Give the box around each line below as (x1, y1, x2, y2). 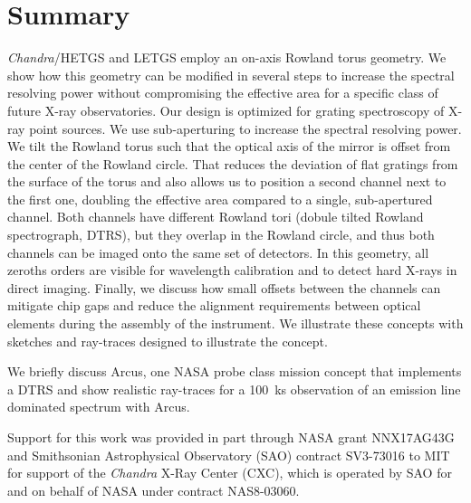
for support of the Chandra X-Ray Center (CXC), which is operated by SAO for (7, 463, 452, 482)
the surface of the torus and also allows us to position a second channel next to (7, 172, 447, 191)
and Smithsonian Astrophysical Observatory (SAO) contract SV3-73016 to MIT (7, 445, 450, 464)
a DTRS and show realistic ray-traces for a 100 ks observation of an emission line (7, 379, 461, 398)
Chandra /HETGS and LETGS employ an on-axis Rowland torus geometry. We (7, 48, 447, 67)
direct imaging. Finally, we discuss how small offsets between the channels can (7, 278, 441, 297)
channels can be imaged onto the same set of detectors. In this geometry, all (7, 242, 429, 261)
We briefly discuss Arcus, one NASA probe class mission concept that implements (7, 362, 462, 381)
